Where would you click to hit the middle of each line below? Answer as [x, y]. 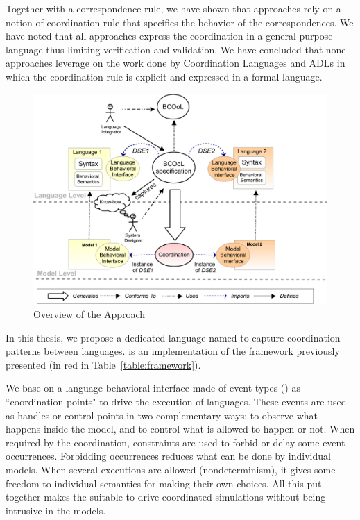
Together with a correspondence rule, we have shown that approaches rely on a [173, 8]
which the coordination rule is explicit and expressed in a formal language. [164, 76]
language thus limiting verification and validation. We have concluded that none [176, 49]
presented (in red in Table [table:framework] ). [103, 364]
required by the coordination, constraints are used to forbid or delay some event [175, 442]
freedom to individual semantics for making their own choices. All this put [164, 483]
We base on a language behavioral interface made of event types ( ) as [153, 388]
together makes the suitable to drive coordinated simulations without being [166, 497]
